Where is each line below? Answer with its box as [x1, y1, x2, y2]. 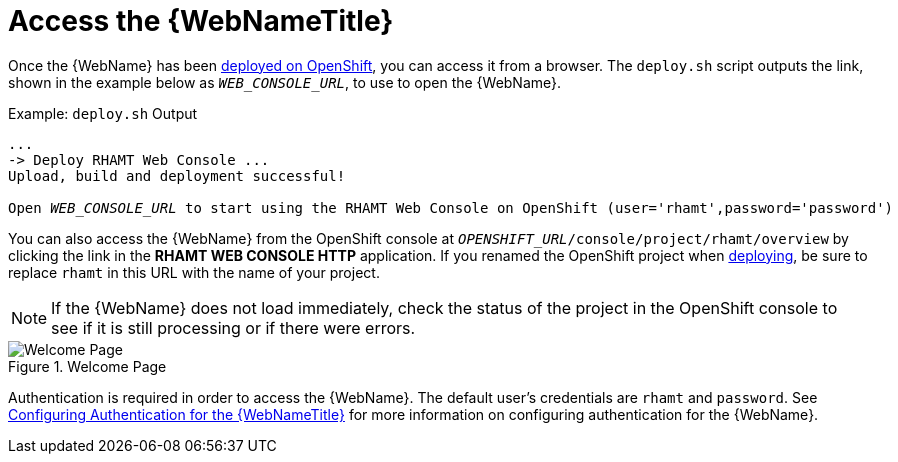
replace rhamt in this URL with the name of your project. [8, 263, 380, 281]
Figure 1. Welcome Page [8, 357, 167, 375]
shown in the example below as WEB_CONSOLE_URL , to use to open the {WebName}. [8, 73, 562, 91]
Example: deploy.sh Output [8, 104, 198, 122]
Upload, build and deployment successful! [8, 167, 346, 184]
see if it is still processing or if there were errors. [51, 317, 416, 338]
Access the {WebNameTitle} [8, 4, 394, 38]
